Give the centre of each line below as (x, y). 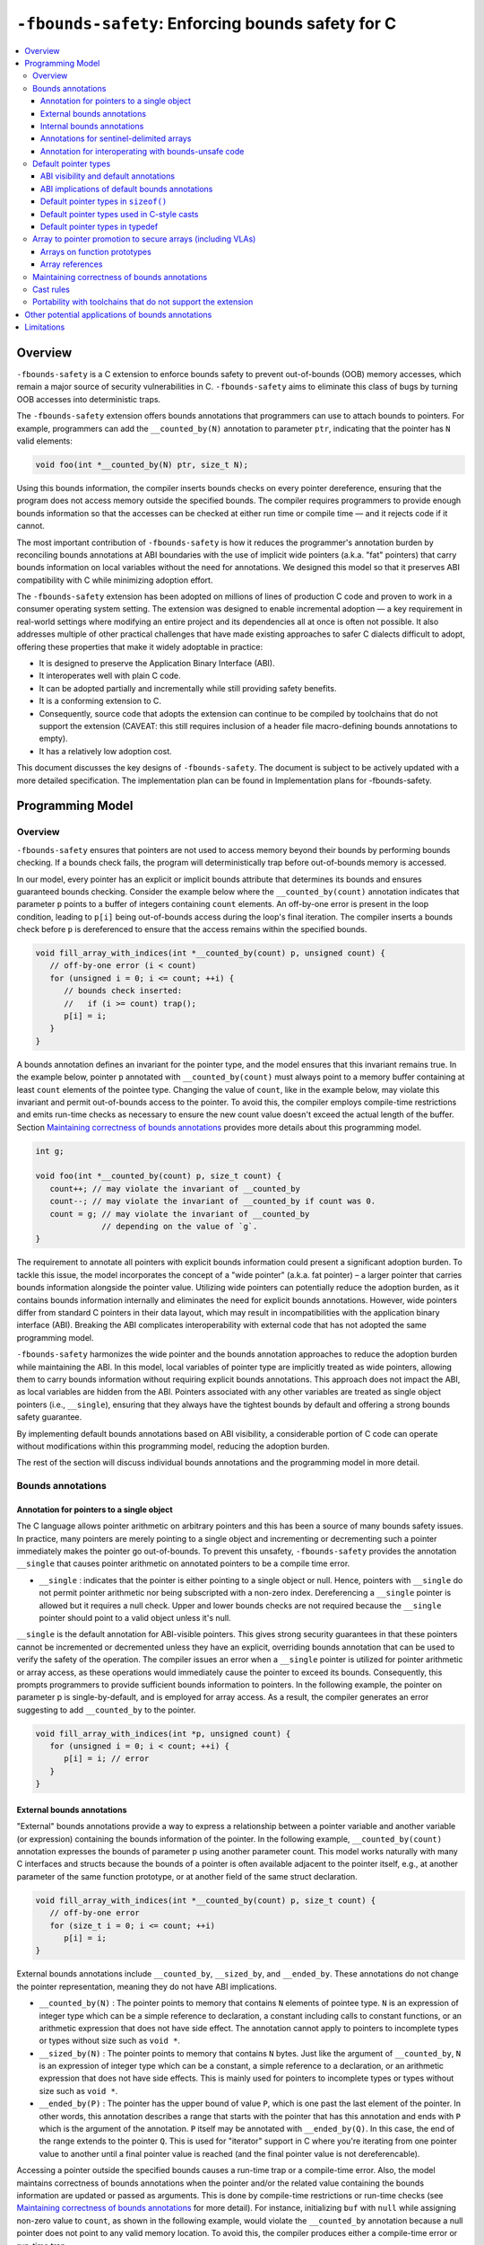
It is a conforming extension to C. (100, 701)
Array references (72, 264)
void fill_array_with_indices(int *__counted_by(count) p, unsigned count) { (210, 953)
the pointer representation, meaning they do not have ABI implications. (147, 1986)
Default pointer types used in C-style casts (120, 214)
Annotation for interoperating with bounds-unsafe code (143, 151)
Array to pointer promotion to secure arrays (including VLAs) (144, 239)
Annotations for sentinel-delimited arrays (116, 138)
